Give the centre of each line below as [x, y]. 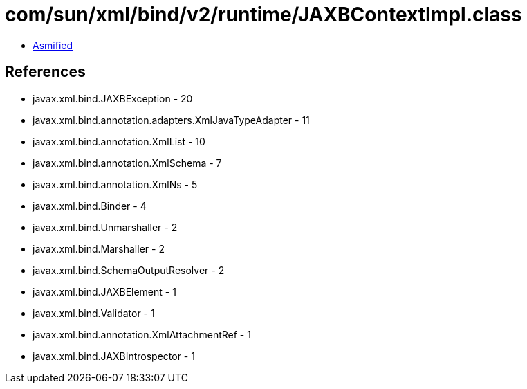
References [45, 72]
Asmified [53, 45]
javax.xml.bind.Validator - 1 [94, 313]
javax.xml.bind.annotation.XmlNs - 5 [115, 184]
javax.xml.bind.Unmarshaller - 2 [105, 227]
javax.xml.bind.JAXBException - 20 [113, 98]
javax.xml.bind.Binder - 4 [90, 206]
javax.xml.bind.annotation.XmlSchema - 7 [127, 163]
